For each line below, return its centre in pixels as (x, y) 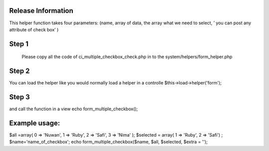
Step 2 (19, 71)
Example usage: (35, 123)
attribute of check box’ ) (34, 29)
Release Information (41, 11)
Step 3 (19, 97)
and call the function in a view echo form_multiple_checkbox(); (73, 109)
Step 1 (19, 44)
